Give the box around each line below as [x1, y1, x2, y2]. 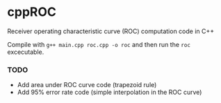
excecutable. [7, 48, 44, 56]
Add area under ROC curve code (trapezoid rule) [17, 81, 157, 89]
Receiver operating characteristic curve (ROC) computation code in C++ [7, 27, 215, 35]
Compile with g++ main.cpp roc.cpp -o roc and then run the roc [7, 40, 191, 48]
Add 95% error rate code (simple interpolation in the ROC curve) [17, 88, 202, 97]
